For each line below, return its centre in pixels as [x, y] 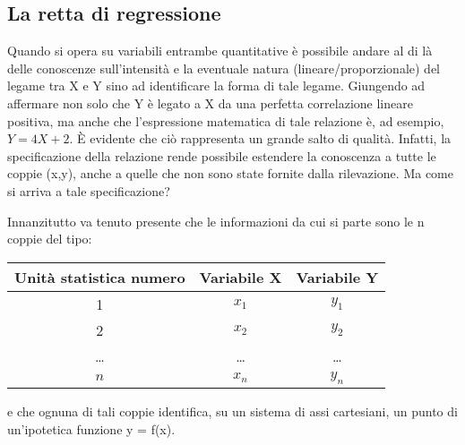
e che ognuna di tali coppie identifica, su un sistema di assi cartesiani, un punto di [232, 411]
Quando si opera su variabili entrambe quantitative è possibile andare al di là [220, 51]
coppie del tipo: [50, 239]
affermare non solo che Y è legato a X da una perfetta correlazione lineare [210, 103]
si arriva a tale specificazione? [89, 190]
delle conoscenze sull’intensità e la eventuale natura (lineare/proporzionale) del [224, 68]
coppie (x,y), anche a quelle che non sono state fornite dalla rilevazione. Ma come [230, 173]
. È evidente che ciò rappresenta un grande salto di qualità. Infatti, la [260, 138]
